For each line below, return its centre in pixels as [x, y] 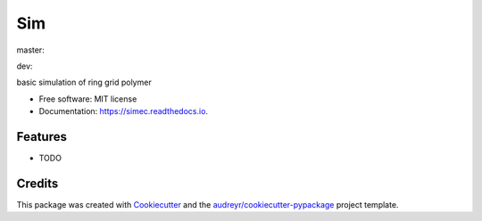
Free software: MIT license [88, 99]
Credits [37, 183]
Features [42, 137]
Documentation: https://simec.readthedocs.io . [124, 111]
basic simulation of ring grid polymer [84, 82]
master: [30, 50]
